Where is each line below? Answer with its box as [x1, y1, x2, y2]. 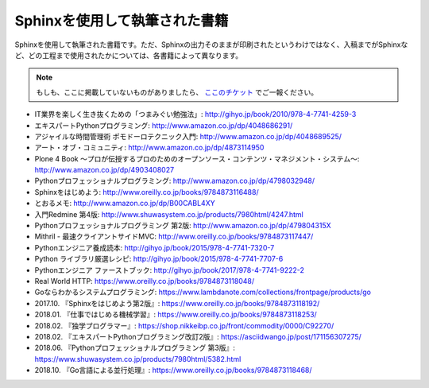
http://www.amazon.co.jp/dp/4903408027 [34, 165, 175, 175]
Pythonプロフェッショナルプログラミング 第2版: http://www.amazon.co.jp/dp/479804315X [34, 221, 331, 231]
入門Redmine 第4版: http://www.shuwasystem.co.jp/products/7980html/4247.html [34, 209, 303, 219]
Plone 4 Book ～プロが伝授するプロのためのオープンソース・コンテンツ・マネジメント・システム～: [34, 153, 360, 163]
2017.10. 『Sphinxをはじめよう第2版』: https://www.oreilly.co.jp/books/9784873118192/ [34, 298, 320, 308]
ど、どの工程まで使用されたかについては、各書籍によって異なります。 [14, 50, 243, 60]
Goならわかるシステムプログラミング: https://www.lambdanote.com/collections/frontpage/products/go [34, 287, 371, 297]
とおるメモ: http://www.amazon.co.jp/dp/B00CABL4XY [34, 199, 215, 208]
